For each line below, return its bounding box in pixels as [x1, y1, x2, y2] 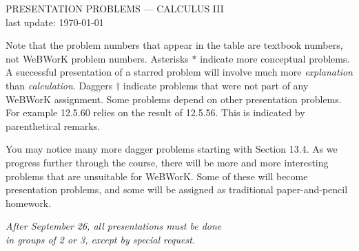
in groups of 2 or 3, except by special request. [6, 232, 196, 246]
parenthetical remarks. [6, 118, 101, 133]
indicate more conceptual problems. [200, 51, 350, 65]
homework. [6, 195, 52, 210]
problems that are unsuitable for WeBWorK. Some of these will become [6, 168, 308, 183]
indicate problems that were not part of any [123, 78, 309, 92]
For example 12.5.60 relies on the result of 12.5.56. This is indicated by [6, 105, 305, 120]
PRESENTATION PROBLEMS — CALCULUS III [6, 1, 224, 15]
